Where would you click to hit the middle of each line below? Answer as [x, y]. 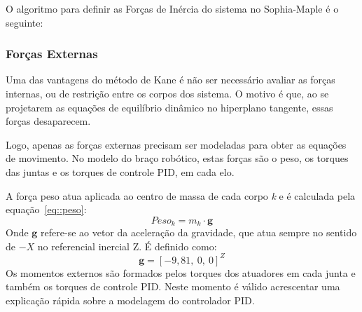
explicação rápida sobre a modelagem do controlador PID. [130, 300]
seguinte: [25, 22]
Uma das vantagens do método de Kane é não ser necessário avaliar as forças [170, 80]
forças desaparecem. [48, 121]
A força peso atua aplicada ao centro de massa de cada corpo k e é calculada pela [181, 195]
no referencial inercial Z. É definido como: [127, 246]
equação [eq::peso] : [46, 209]
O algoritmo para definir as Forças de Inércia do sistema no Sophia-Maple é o [172, 8]
